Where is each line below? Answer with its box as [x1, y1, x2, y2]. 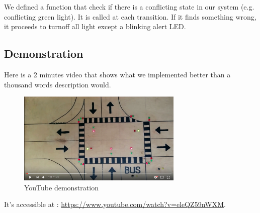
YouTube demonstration [24, 182, 99, 192]
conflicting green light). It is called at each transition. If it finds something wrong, [4, 11, 256, 22]
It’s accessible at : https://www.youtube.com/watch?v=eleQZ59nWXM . [4, 199, 226, 209]
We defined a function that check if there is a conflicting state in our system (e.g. [4, 2, 254, 12]
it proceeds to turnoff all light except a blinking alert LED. [4, 21, 186, 32]
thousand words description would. [4, 79, 111, 89]
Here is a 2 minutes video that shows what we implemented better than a [4, 69, 231, 79]
